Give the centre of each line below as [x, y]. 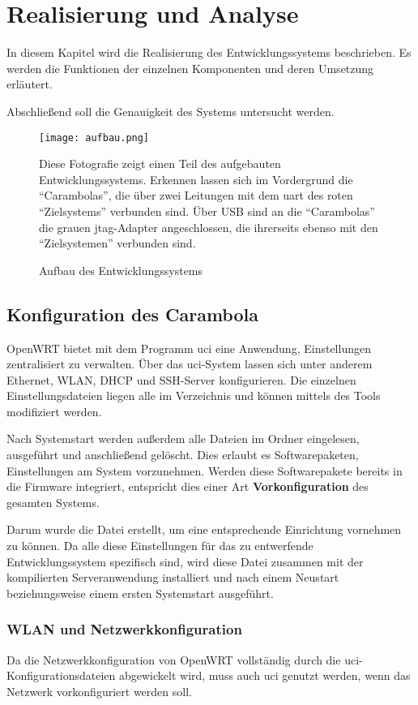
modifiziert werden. [54, 411]
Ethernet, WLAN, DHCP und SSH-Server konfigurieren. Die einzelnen [181, 379]
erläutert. [30, 84]
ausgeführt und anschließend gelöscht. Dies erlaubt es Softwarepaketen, [183, 455]
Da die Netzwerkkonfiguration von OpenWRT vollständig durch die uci [183, 659]
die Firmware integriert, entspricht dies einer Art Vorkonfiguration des [188, 486]
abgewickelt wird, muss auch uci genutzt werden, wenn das [264, 675]
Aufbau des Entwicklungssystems [121, 270]
